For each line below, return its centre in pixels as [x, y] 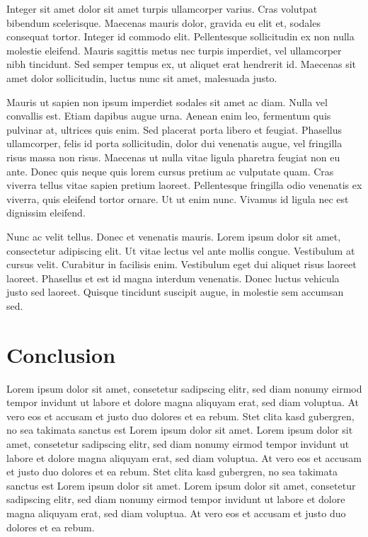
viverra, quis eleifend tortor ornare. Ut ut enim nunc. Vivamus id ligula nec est [178, 198]
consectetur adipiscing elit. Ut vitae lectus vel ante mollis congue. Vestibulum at [181, 250]
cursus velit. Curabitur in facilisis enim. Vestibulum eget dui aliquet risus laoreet [182, 264]
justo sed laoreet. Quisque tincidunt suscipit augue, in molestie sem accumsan [175, 292]
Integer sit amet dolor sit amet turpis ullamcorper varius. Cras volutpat [162, 8]
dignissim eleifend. [46, 213]
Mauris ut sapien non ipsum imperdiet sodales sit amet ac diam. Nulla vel [167, 102]
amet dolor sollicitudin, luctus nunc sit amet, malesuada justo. [142, 77]
